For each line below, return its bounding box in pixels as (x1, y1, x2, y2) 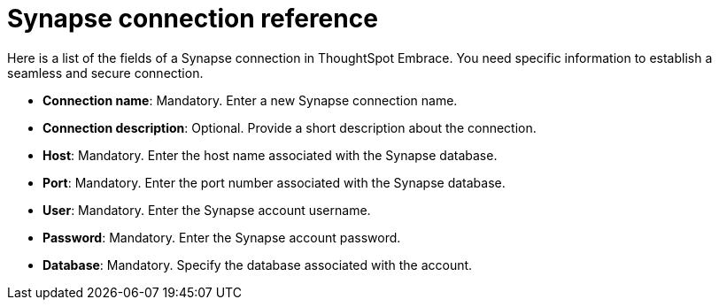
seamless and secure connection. (7, 65, 204, 81)
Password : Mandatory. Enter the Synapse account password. (43, 229, 401, 245)
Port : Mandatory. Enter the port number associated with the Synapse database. (43, 174, 506, 190)
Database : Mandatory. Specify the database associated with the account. (43, 257, 473, 272)
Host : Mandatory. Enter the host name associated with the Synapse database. (43, 147, 498, 163)
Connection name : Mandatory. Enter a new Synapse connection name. (43, 92, 458, 108)
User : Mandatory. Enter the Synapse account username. (43, 202, 371, 218)
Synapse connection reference (7, 4, 378, 34)
